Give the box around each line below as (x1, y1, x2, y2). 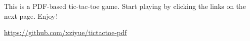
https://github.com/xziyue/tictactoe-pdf (4, 27, 127, 38)
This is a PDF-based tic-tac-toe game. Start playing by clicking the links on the (4, 1, 246, 11)
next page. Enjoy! (4, 10, 57, 21)
